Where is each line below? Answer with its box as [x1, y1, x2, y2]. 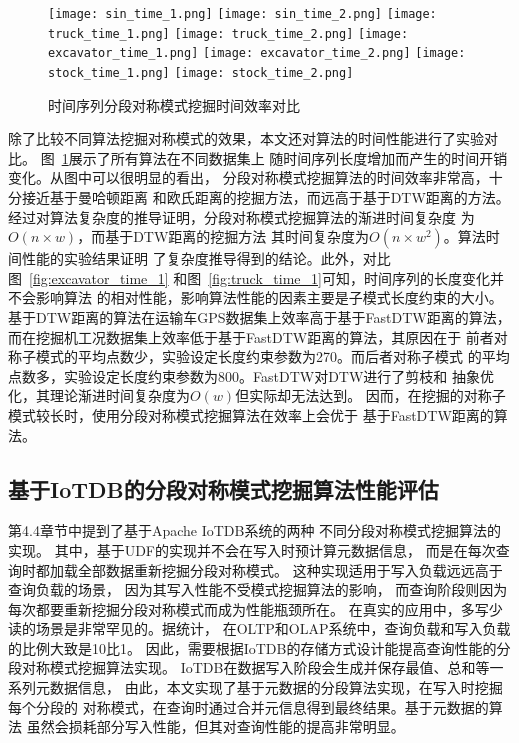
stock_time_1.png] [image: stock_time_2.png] [48, 65, 354, 80]
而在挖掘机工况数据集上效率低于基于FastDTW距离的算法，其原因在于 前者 [8, 326, 494, 347]
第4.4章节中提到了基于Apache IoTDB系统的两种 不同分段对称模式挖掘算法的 [8, 520, 502, 541]
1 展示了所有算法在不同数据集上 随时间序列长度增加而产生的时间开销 [61, 147, 508, 168]
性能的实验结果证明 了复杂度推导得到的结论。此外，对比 [21, 248, 391, 269]
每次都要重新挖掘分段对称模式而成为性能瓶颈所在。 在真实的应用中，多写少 [8, 598, 503, 619]
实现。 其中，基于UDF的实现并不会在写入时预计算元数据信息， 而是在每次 [8, 539, 496, 560]
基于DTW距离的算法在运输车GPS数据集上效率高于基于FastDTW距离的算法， [8, 306, 511, 327]
